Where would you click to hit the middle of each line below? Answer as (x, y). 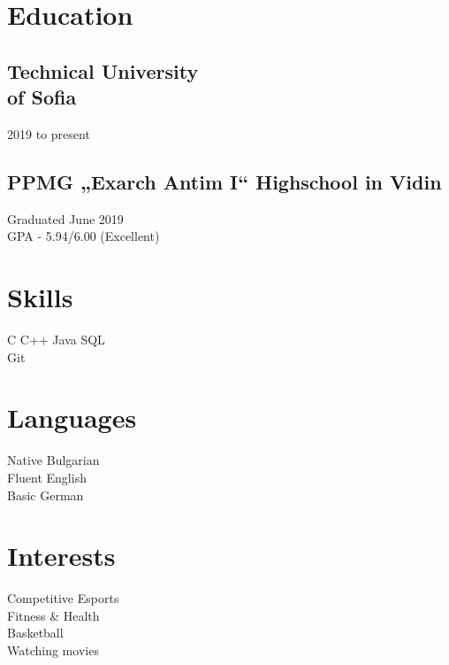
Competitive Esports (63, 598)
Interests (61, 556)
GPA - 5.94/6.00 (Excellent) (84, 236)
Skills (40, 297)
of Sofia (42, 97)
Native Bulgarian (53, 460)
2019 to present (49, 133)
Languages (72, 418)
